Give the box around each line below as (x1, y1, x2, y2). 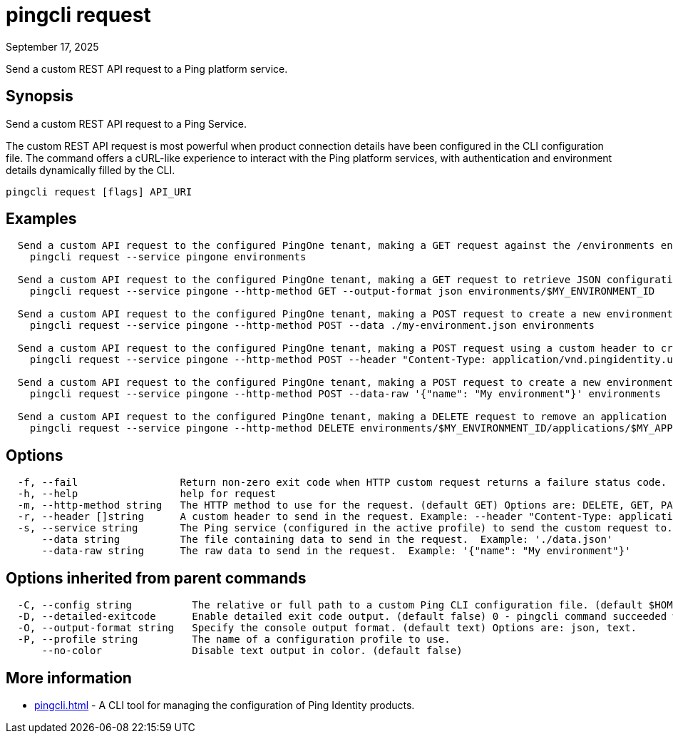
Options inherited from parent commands (6, 569, 307, 587)
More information (6, 668, 132, 687)
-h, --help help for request (17, 488, 277, 500)
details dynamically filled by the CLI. (6, 163, 175, 176)
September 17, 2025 (6, 40, 99, 53)
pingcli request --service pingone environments (29, 251, 307, 263)
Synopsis (6, 87, 73, 106)
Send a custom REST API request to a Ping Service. (6, 117, 247, 130)
